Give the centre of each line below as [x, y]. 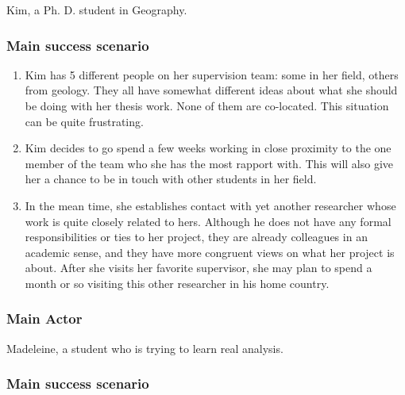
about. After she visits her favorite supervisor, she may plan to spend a [199, 268]
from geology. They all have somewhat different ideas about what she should [211, 90]
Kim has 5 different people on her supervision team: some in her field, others [212, 74]
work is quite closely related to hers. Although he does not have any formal [208, 221]
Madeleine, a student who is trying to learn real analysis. [145, 348]
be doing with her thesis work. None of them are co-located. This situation [207, 105]
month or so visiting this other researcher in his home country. [177, 283]
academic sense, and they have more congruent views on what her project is [210, 252]
